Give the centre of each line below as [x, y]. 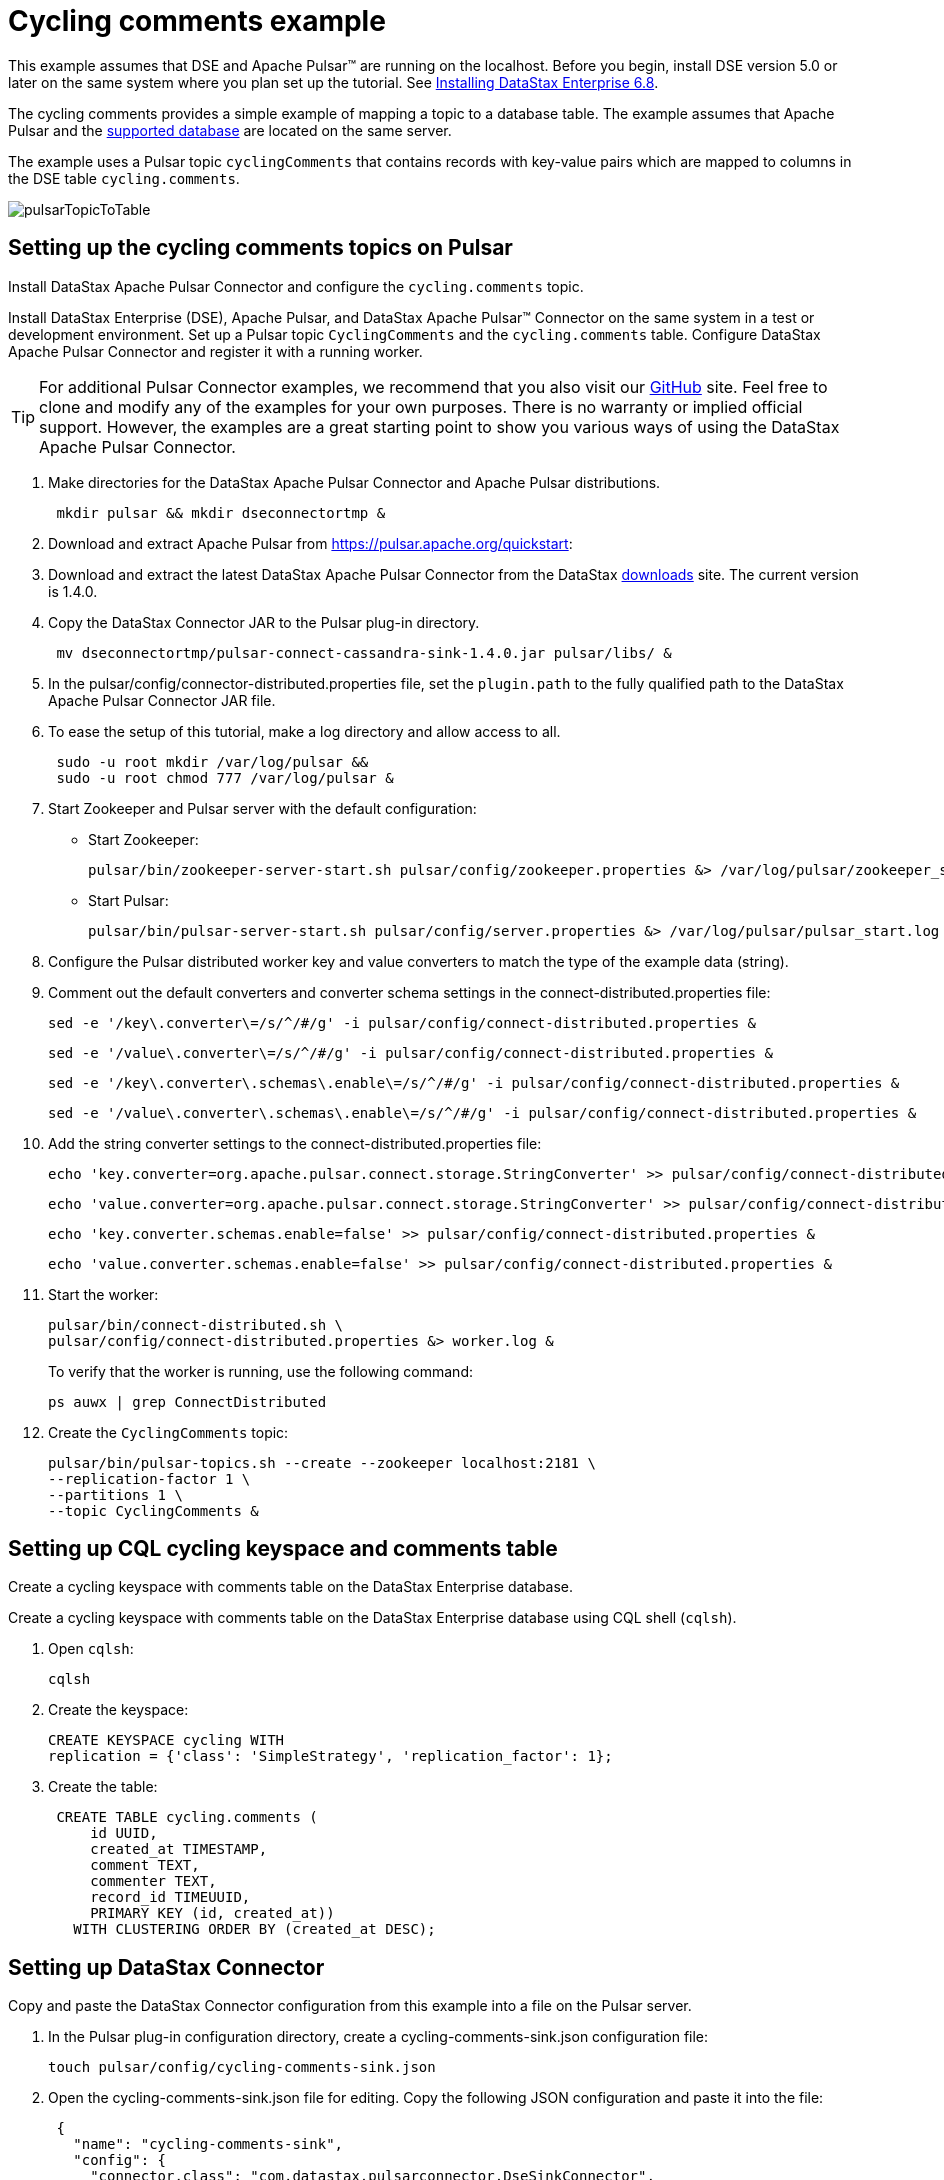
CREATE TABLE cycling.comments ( [187, 1817]
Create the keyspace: [118, 1710]
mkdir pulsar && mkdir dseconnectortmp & [221, 512]
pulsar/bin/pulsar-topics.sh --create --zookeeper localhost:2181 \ [322, 1462]
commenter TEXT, [153, 1881]
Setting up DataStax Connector [166, 1967]
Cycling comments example [197, 21]
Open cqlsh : [91, 1649]
